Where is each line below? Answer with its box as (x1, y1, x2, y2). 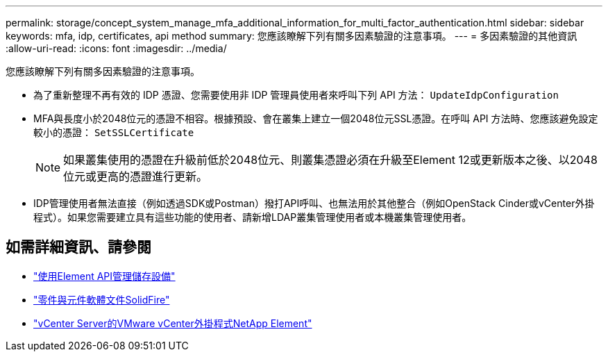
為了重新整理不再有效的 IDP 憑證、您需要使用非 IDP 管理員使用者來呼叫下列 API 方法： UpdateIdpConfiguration (33, 89, 559, 101)
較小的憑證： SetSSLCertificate (33, 126, 194, 138)
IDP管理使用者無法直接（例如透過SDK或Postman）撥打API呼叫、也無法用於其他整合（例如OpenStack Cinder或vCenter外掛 (33, 197, 595, 209)
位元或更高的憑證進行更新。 (63, 169, 208, 183)
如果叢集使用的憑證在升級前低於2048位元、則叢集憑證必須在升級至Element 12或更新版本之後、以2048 (63, 153, 598, 167)
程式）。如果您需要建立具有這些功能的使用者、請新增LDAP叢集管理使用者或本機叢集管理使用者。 (33, 211, 472, 223)
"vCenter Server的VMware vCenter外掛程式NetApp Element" (33, 317, 312, 329)
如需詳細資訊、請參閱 (6, 238, 151, 256)
